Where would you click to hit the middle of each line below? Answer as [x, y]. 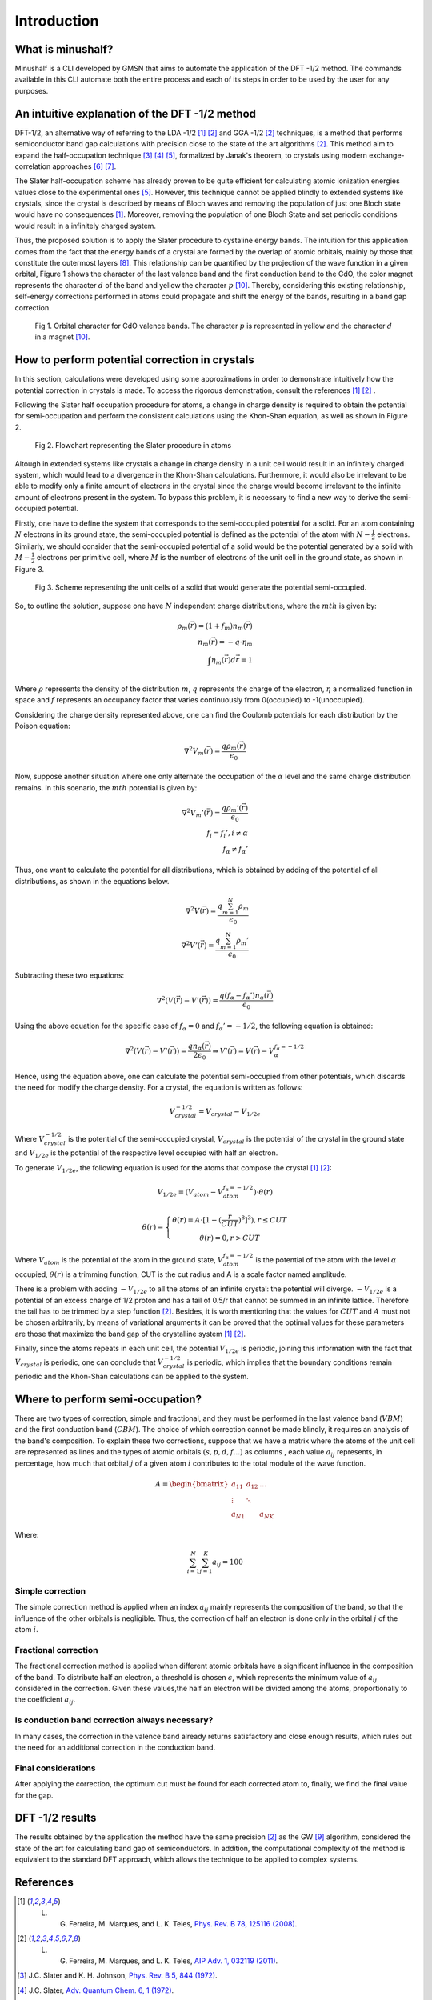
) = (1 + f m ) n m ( [220, 626]
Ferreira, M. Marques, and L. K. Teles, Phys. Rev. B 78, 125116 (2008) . [183, 1923]
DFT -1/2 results [56, 1818]
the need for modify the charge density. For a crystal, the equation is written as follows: [159, 1087]
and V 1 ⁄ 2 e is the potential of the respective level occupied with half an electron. [146, 1154]
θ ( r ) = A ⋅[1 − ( [197, 1220]
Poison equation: [43, 726]
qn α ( [197, 1046]
